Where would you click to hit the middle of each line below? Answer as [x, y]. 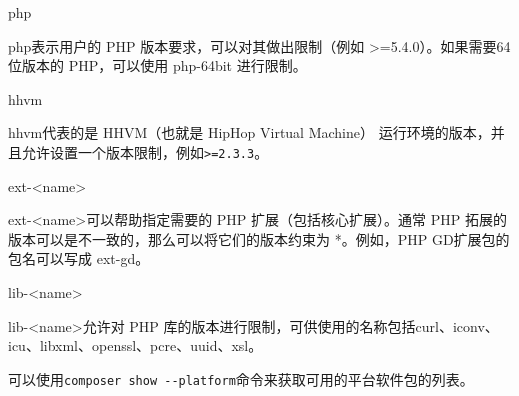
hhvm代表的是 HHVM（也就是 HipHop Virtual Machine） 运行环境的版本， [249, 132]
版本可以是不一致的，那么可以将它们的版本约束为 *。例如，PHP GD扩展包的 [259, 238]
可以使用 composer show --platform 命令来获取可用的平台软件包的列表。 [241, 378]
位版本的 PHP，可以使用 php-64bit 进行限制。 [157, 65]
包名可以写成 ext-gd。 [79, 258]
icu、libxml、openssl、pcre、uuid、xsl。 [135, 345]
